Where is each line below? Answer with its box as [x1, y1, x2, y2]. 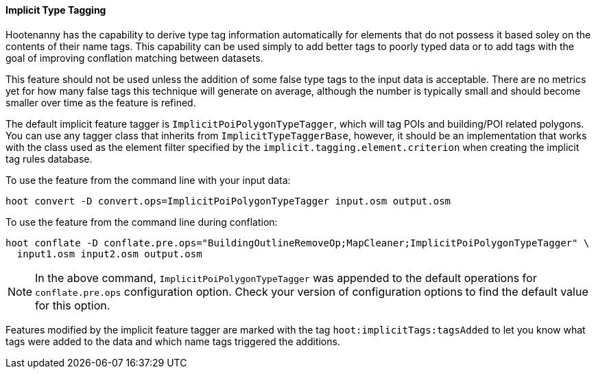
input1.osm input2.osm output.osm [16, 248, 202, 259]
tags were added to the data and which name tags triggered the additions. [5, 335, 340, 347]
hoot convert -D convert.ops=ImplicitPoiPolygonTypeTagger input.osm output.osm [5, 195, 451, 207]
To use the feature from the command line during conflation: [5, 215, 278, 228]
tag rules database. [5, 152, 93, 165]
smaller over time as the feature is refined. [5, 96, 196, 108]
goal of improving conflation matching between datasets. [5, 51, 263, 64]
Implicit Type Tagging [5, 4, 106, 16]
